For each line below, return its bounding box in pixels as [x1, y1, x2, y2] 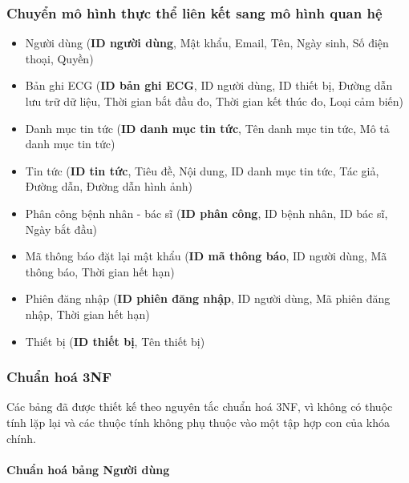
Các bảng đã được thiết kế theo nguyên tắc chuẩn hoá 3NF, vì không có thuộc [6, 398, 393, 415]
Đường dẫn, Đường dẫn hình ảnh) [25, 178, 192, 195]
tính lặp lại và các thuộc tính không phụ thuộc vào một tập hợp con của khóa [6, 413, 390, 430]
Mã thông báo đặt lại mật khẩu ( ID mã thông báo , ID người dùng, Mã [25, 248, 387, 264]
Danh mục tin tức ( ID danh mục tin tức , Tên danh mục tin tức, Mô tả [25, 119, 390, 136]
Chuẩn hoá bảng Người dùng [6, 461, 170, 477]
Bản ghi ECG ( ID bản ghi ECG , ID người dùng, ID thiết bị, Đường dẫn [25, 77, 393, 94]
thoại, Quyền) [25, 50, 94, 66]
